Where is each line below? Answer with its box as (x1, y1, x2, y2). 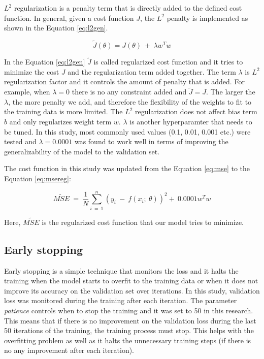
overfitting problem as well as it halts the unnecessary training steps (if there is (4, 335, 251, 345)
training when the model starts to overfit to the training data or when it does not (4, 275, 258, 286)
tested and (4, 136, 37, 147)
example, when (4, 86, 50, 97)
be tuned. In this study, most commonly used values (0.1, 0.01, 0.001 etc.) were (4, 126, 251, 137)
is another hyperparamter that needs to (129, 116, 252, 126)
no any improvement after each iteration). (4, 345, 135, 355)
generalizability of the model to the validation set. (4, 146, 160, 156)
